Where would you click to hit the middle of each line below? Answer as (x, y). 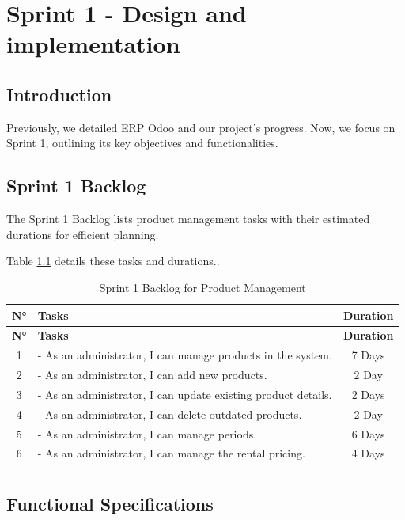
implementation (93, 44)
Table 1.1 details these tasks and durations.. (113, 261)
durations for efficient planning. (83, 234)
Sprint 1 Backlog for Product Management (202, 287)
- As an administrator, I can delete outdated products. (170, 414)
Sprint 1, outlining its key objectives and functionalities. (142, 143)
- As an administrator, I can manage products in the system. (185, 355)
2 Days (368, 394)
